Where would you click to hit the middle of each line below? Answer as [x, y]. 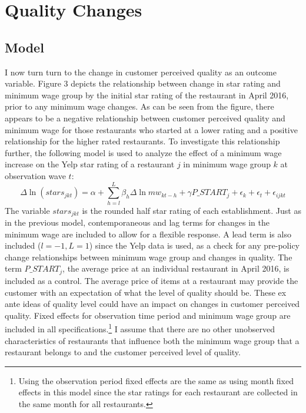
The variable [27, 210]
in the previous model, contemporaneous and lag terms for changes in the [137, 222]
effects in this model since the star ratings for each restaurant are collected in [158, 392]
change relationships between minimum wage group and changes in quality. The [149, 257]
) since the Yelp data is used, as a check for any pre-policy [194, 245]
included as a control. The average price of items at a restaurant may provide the [152, 280]
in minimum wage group [227, 164]
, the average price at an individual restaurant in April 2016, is [176, 268]
